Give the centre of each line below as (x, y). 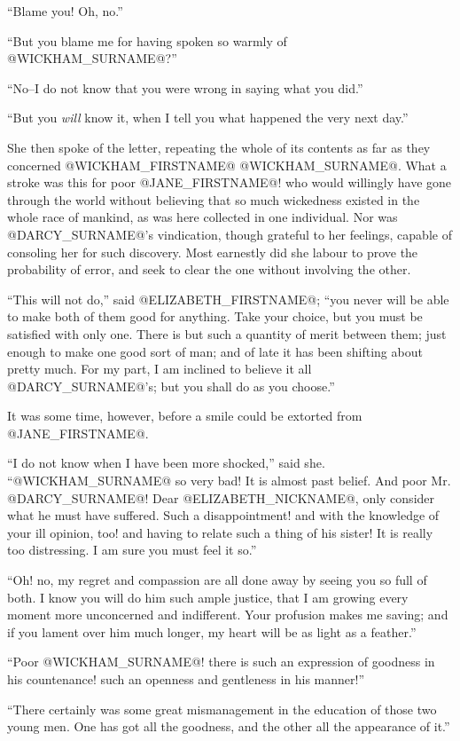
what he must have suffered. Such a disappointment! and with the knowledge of (223, 515)
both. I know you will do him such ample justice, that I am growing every (208, 597)
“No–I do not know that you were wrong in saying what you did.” (185, 87)
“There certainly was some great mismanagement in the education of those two (222, 709)
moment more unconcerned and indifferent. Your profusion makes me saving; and (228, 615)
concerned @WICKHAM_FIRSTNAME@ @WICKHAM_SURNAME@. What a (227, 165)
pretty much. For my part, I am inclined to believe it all (160, 369)
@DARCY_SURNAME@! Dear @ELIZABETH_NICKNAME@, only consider (221, 497)
